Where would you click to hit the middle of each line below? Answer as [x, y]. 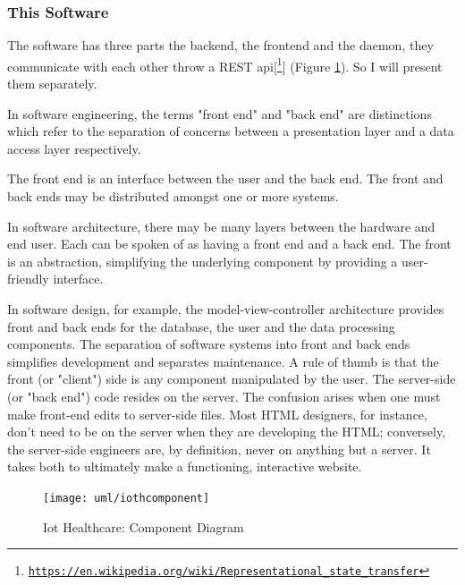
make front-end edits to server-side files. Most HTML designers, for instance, [217, 414]
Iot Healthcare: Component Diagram [144, 526]
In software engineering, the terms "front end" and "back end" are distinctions [220, 113]
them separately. [52, 84]
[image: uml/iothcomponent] [127, 498]
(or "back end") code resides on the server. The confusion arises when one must [224, 396]
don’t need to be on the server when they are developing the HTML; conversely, [227, 432]
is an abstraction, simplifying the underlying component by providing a [203, 261]
